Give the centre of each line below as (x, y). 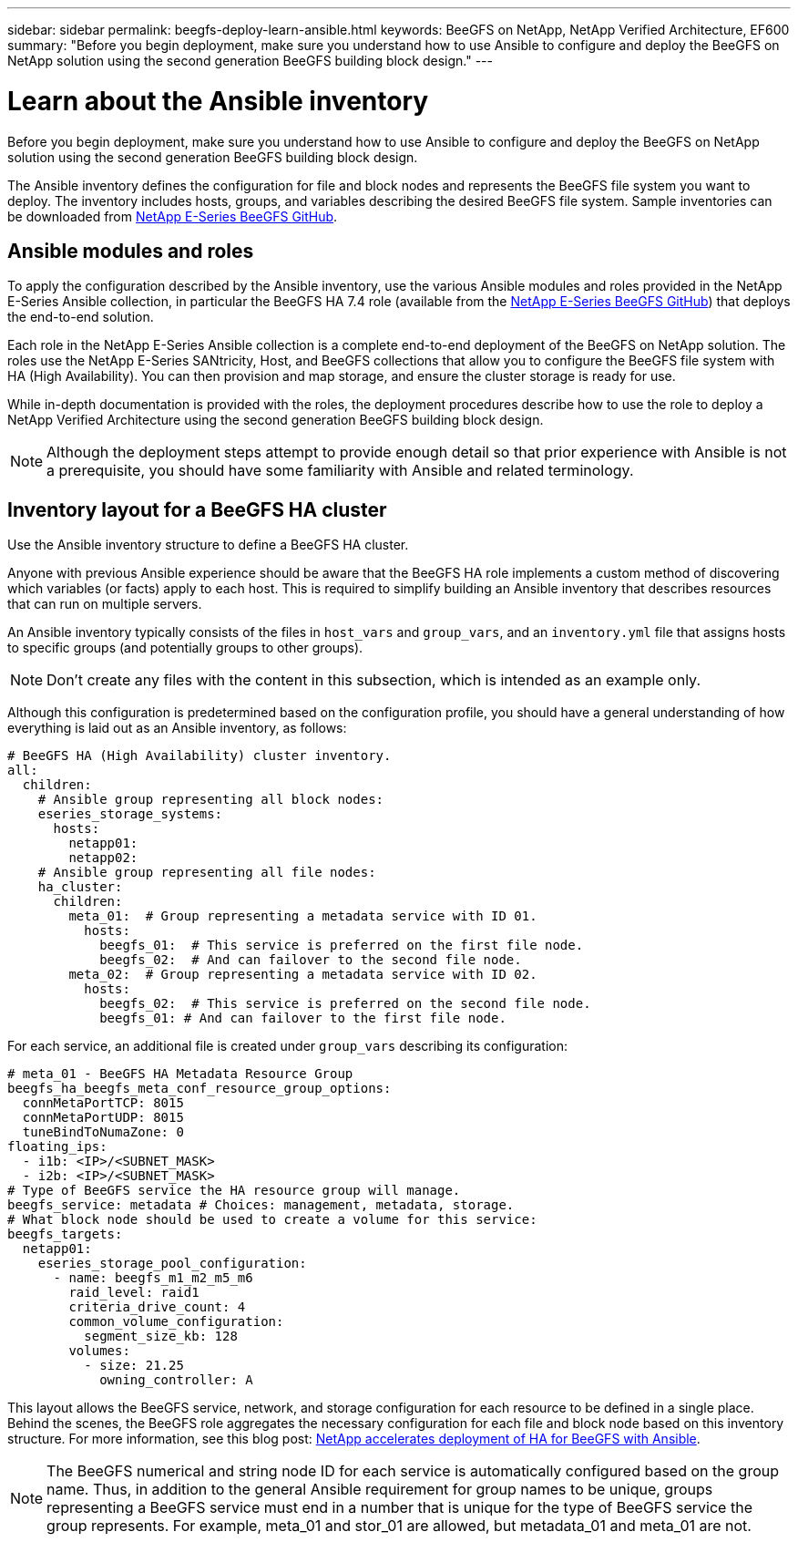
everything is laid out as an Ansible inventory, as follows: (177, 728)
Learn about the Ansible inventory (218, 101)
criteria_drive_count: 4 (157, 1307)
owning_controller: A (176, 1380)
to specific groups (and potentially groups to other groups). (185, 648)
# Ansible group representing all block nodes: (211, 800)
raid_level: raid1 (134, 1293)
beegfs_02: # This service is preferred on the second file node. (345, 1004)
